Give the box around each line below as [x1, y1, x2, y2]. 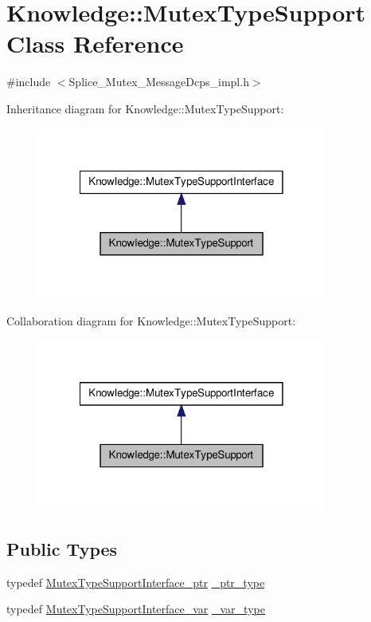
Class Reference [6, 27, 184, 60]
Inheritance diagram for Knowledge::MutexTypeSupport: [6, 100, 284, 116]
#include [6, 73, 51, 90]
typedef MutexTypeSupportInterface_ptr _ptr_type [6, 573, 265, 590]
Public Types [6, 536, 118, 561]
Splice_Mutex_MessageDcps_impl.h [68, 73, 249, 90]
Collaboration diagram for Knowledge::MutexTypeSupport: [6, 312, 296, 329]
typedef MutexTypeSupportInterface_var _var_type [6, 600, 265, 617]
